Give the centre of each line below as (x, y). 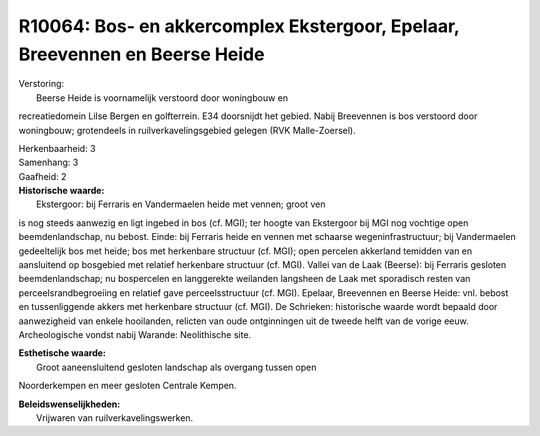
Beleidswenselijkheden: (69, 404)
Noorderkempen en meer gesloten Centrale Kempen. (127, 386)
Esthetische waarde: (62, 353)
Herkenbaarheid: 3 (57, 148)
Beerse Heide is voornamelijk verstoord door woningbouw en (162, 97)
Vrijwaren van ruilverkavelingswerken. (115, 417)
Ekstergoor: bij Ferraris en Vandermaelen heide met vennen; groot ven (181, 204)
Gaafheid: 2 (42, 176)
